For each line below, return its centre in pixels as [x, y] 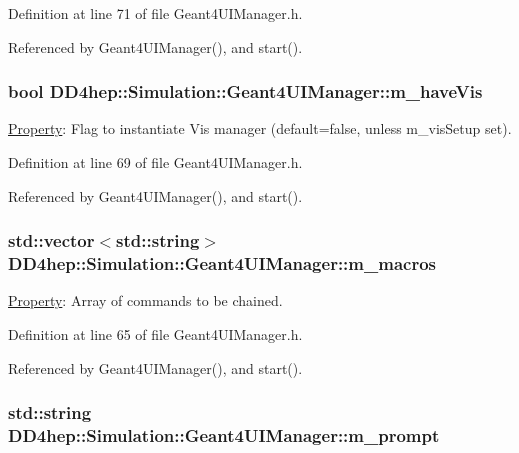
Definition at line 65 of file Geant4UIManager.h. [155, 333]
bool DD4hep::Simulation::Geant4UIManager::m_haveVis [245, 91]
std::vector [51, 240]
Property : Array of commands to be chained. [145, 300]
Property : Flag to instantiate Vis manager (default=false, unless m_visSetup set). [260, 128]
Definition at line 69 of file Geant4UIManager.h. [155, 162]
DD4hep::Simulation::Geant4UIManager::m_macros [222, 263]
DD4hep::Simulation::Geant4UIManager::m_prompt [224, 434]
